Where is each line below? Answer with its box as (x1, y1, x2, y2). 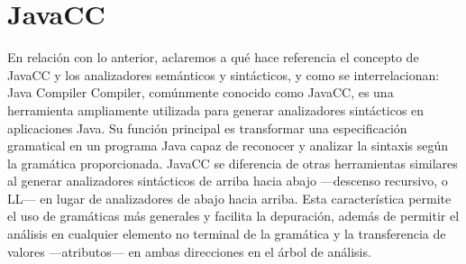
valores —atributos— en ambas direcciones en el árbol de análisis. (7, 241, 371, 260)
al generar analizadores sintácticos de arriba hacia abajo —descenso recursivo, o (7, 171, 448, 190)
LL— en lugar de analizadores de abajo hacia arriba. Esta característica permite (7, 188, 452, 207)
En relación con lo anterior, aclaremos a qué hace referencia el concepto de (7, 48, 419, 67)
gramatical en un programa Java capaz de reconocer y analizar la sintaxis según (7, 136, 449, 155)
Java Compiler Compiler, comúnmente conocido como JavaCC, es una (7, 83, 394, 102)
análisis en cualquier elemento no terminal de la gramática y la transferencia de (7, 224, 446, 243)
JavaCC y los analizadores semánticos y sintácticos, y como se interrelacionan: (7, 65, 440, 84)
